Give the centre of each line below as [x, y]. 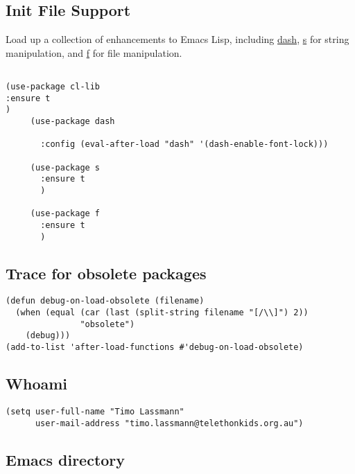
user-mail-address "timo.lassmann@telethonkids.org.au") [169, 423]
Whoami [37, 384]
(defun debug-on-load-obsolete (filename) [105, 301]
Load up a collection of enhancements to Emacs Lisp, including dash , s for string [177, 39]
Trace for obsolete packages [106, 273]
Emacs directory [66, 459]
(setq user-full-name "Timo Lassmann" [95, 411]
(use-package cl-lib [53, 87]
